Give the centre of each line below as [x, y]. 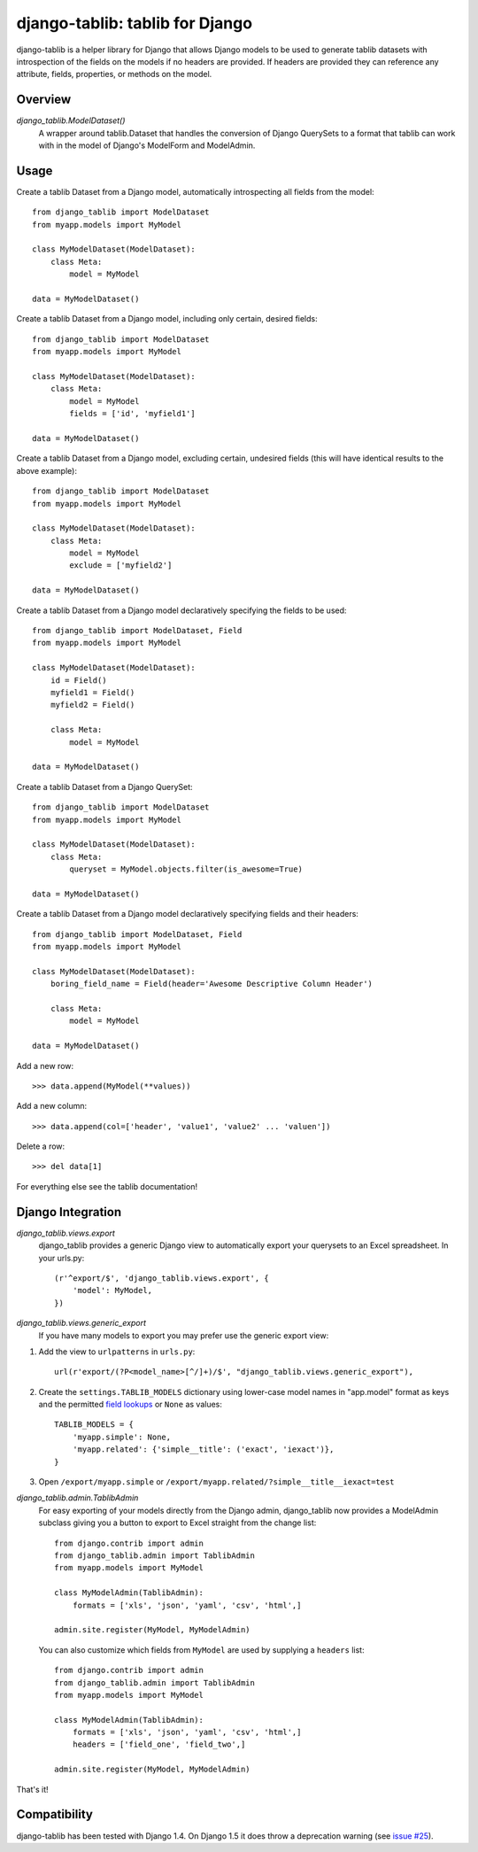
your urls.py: [62, 1258]
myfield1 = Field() [93, 692]
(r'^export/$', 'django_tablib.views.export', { [162, 1278]
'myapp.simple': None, [122, 1437]
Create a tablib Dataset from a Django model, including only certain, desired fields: [167, 319]
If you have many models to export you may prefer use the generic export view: [184, 1335]
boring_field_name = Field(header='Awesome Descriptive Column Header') [212, 984]
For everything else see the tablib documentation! [107, 1186]
